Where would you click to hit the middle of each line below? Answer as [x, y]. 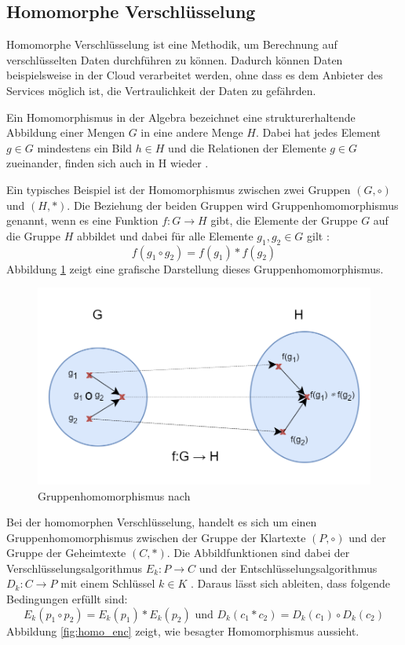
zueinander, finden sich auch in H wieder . [108, 163]
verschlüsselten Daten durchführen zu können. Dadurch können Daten [175, 59]
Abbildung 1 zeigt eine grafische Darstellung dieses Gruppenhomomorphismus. [195, 268]
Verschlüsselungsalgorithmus [75, 568]
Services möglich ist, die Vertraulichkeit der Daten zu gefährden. [161, 90]
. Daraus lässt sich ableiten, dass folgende [290, 583]
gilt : [318, 235]
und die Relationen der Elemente [247, 147]
